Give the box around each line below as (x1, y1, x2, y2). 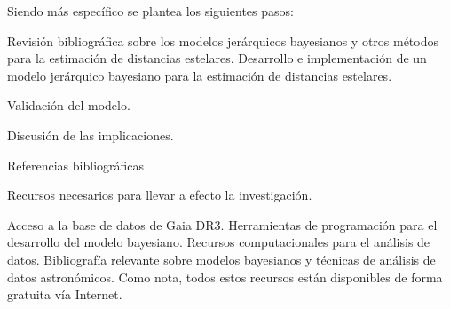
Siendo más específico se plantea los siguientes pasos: (7, 2, 294, 20)
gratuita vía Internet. (7, 285, 122, 304)
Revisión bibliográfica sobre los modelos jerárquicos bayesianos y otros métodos (7, 31, 439, 50)
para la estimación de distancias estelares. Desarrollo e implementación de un (7, 49, 427, 67)
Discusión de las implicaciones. (7, 125, 174, 144)
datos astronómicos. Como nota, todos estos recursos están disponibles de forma (7, 267, 443, 286)
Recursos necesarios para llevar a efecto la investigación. (7, 186, 312, 204)
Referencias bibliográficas (7, 155, 145, 174)
